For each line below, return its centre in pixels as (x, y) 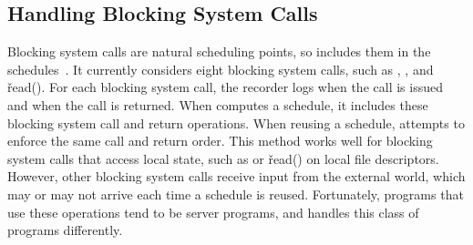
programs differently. (65, 230)
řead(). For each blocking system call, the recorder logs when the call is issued (225, 87)
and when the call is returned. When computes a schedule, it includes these (218, 104)
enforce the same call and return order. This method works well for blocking (220, 141)
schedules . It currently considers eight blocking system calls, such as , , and (221, 69)
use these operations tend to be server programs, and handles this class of (213, 212)
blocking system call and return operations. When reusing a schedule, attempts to (236, 122)
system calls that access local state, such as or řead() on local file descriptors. (223, 158)
